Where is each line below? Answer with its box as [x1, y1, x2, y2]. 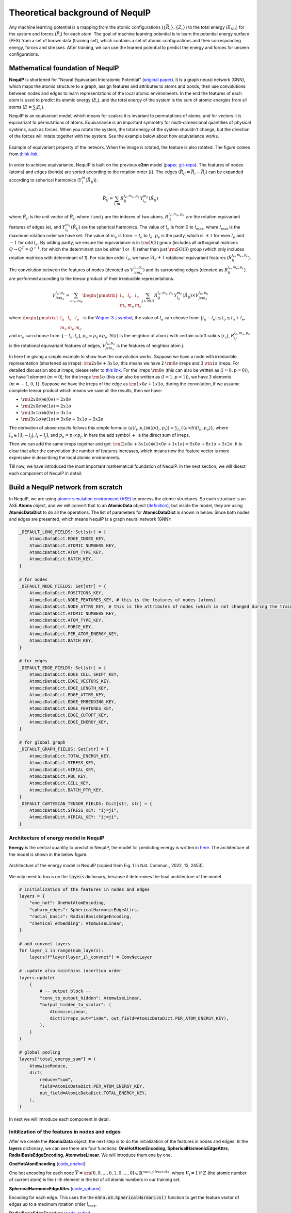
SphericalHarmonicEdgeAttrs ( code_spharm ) [9, 1185, 101, 1191]
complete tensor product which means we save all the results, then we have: [9, 387, 162, 393]
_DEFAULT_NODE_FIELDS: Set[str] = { [19, 584, 107, 589]
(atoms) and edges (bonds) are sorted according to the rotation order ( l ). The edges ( [9, 169, 180, 175]
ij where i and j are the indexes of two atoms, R [73, 214, 169, 221]
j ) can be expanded [204, 169, 243, 176]
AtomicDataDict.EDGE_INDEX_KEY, [29, 536, 107, 541]
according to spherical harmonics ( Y [9, 177, 82, 183]
